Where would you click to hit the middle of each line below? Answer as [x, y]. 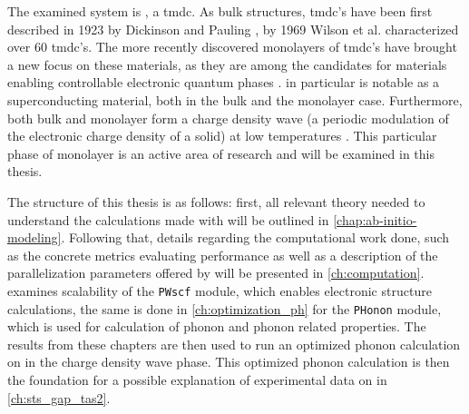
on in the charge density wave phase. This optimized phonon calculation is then [229, 362]
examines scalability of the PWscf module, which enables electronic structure [220, 290]
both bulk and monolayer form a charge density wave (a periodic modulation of [228, 118]
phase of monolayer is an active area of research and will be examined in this [221, 153]
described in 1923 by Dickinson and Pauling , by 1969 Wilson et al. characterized [233, 29]
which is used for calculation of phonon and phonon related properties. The [217, 326]
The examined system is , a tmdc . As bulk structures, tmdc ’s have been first [220, 11]
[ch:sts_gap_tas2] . [59, 397]
